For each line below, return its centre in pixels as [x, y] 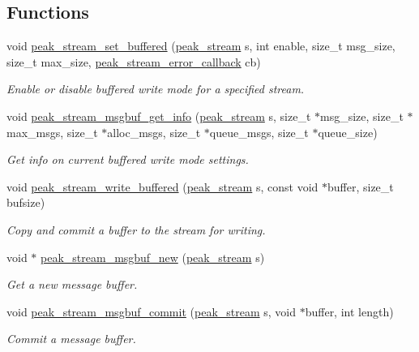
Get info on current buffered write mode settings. [128, 159]
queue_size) [348, 132]
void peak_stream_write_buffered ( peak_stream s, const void [162, 186]
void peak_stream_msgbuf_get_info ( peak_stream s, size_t [159, 116]
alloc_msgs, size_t [154, 132]
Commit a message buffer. [71, 339]
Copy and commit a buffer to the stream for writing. [136, 229]
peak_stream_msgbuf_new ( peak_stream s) [153, 257]
